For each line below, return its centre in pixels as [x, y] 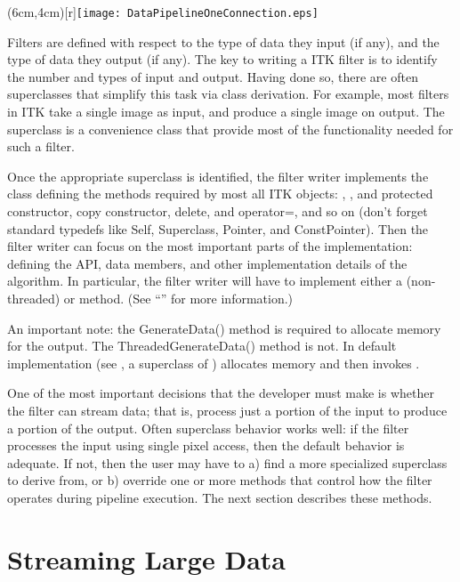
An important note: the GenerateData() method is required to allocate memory [224, 328]
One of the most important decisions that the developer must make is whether [221, 393]
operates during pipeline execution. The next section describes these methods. [220, 497]
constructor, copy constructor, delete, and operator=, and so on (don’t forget [218, 211]
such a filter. [41, 146]
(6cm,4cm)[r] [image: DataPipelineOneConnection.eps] [163, 12]
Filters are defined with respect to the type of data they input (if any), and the [223, 41]
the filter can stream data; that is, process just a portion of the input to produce [227, 410]
